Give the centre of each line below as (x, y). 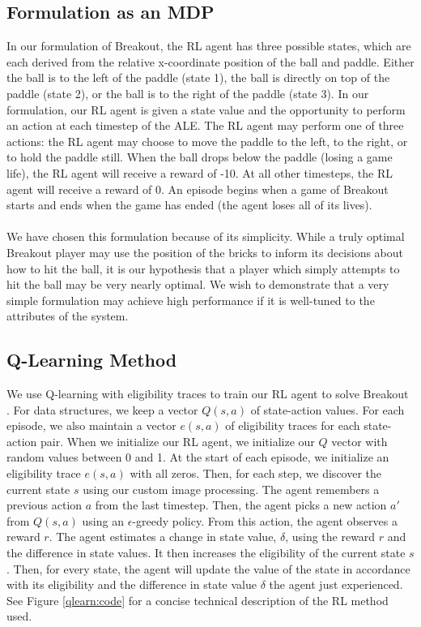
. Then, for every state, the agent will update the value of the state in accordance (208, 568)
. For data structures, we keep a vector (102, 409)
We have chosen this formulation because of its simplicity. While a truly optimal (206, 236)
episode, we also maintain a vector (91, 425)
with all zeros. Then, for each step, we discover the (256, 473)
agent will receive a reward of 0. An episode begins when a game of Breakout (198, 189)
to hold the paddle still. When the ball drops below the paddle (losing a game (200, 157)
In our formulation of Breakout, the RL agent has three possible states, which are (209, 46)
